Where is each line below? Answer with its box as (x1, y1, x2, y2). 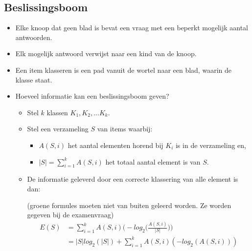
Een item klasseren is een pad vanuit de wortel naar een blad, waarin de (15, 64, 231, 75)
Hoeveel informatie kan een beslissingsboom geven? (15, 91, 169, 101)
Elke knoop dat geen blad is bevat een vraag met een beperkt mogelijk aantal (15, 22, 248, 33)
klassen (46, 107, 68, 117)
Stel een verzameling (27, 124, 89, 134)
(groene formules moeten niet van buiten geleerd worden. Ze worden (27, 200, 231, 210)
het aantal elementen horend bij (68, 140, 163, 150)
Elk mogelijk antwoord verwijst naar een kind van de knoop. (15, 48, 197, 59)
